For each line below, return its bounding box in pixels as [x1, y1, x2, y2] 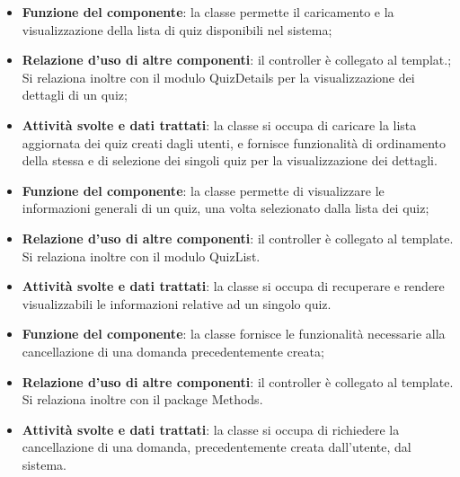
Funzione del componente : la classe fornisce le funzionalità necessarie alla [22, 324, 446, 343]
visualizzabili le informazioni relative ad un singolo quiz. [22, 294, 332, 313]
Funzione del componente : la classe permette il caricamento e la [22, 3, 394, 21]
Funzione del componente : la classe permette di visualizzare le [22, 181, 385, 199]
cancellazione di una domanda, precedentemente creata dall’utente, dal [22, 437, 411, 456]
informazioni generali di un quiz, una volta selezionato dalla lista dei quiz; [22, 199, 429, 217]
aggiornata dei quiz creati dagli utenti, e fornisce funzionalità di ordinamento [22, 133, 447, 152]
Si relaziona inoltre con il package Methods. [22, 390, 263, 409]
